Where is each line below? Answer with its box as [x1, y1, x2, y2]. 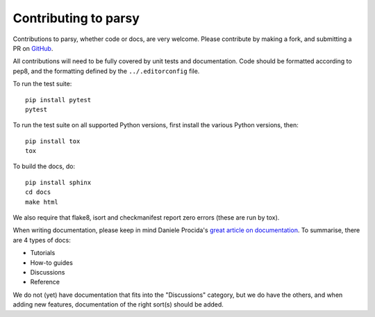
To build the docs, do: [12, 162, 76, 170]
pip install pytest [25, 96, 92, 104]
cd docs [25, 188, 51, 196]
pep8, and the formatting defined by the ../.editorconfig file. [12, 67, 200, 75]
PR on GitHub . [12, 44, 53, 52]
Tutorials [30, 249, 56, 257]
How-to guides [30, 258, 73, 267]
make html [25, 198, 58, 206]
